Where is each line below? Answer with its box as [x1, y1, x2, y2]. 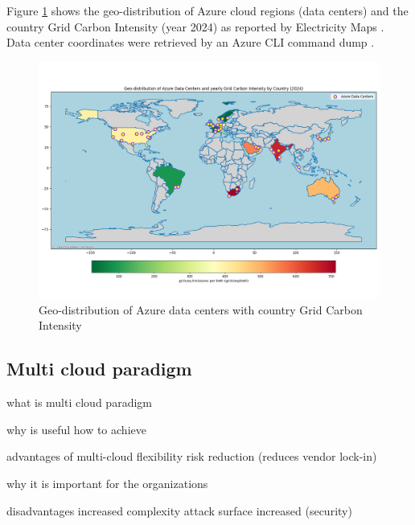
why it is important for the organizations [6, 474, 208, 491]
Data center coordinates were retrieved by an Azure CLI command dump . [6, 34, 375, 51]
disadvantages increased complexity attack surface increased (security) [6, 502, 352, 519]
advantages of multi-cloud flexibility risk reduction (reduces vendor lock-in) [6, 448, 377, 465]
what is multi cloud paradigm [6, 394, 152, 411]
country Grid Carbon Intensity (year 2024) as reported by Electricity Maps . [6, 18, 384, 35]
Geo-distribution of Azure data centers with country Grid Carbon [39, 301, 363, 318]
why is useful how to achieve [6, 420, 146, 437]
